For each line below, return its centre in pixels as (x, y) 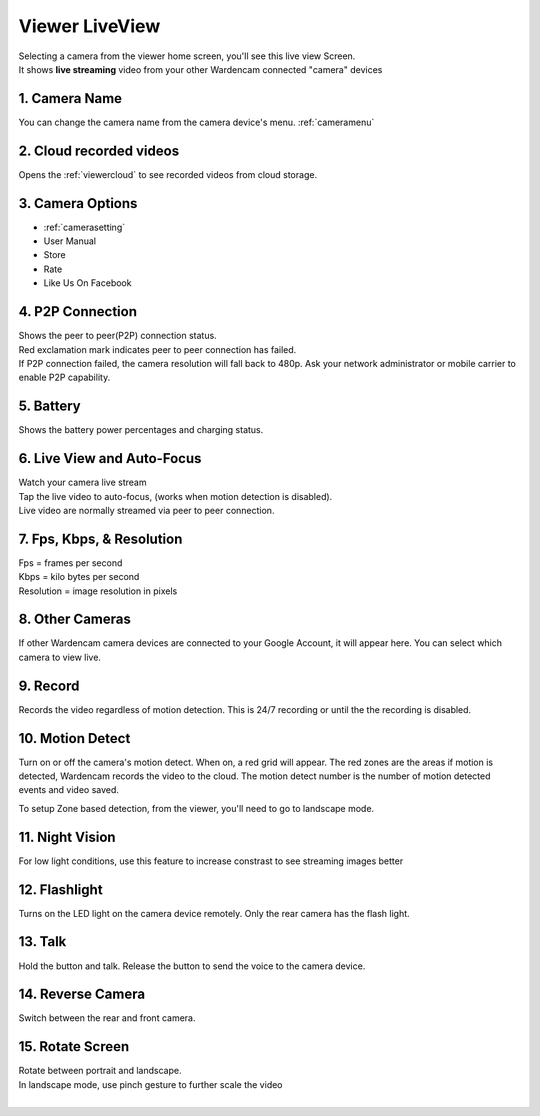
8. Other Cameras (75, 619)
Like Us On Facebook (87, 283)
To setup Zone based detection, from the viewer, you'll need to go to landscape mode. (196, 808)
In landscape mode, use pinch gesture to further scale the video (151, 1084)
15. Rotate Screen (74, 1046)
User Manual (70, 241)
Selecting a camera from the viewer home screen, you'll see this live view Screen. (187, 56)
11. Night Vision (67, 836)
